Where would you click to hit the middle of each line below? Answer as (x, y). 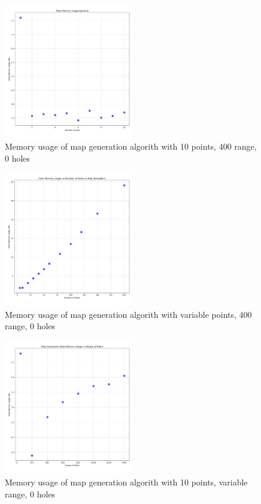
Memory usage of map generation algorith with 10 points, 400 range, (131, 146)
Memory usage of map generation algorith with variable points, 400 (128, 314)
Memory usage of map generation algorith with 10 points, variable (126, 482)
